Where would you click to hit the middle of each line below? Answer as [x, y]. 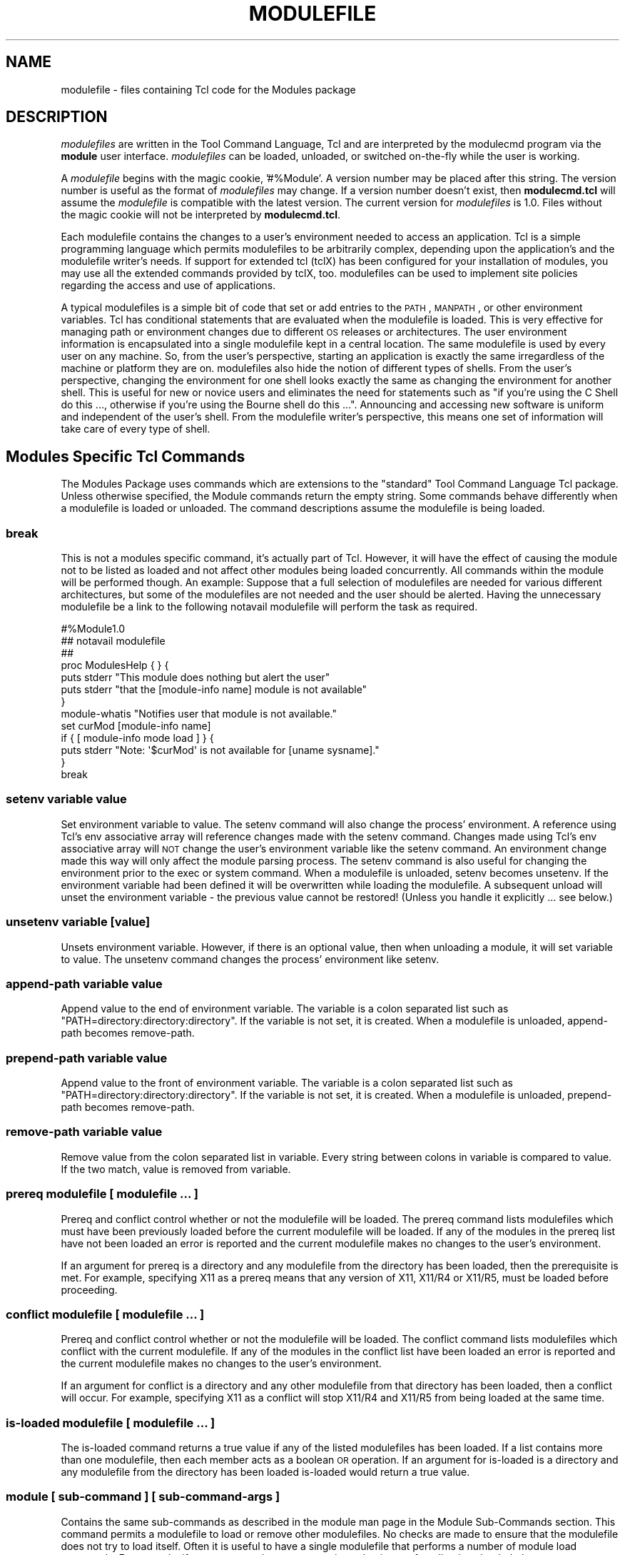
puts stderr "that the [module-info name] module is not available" [214, 690]
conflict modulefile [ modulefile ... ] [105, 1314]
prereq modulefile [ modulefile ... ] [102, 1194]
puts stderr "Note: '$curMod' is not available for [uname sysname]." [220, 750]
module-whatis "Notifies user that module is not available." [199, 714]
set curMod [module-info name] [136, 726]
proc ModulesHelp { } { [115, 665]
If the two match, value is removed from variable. [176, 1169]
